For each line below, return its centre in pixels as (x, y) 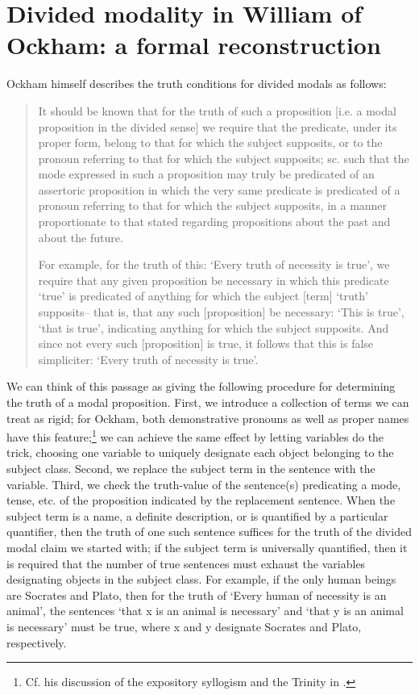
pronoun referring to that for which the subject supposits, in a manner (213, 205)
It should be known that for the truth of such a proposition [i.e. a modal (217, 110)
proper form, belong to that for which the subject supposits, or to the (210, 142)
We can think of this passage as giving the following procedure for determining (201, 386)
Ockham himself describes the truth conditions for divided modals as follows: (197, 84)
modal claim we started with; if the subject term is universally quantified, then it (207, 547)
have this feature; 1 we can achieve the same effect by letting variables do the (195, 435)
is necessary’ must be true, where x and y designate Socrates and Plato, (184, 626)
